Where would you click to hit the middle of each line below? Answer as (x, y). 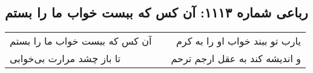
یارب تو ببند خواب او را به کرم (238, 41)
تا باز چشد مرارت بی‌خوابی (65, 59)
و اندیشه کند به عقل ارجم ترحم (236, 59)
